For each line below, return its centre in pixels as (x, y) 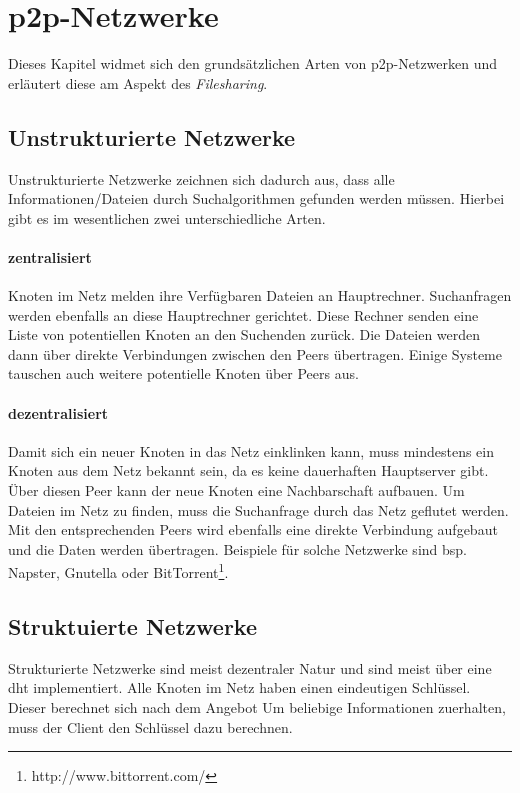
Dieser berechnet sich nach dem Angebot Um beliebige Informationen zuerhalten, (257, 707)
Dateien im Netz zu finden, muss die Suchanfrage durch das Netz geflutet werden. (258, 509)
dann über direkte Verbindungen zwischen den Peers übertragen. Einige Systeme (255, 353)
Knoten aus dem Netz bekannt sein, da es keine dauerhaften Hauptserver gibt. (248, 470)
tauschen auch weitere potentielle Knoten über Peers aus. (183, 373)
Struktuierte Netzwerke (132, 626)
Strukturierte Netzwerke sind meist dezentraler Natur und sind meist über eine (250, 667)
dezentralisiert (58, 412)
